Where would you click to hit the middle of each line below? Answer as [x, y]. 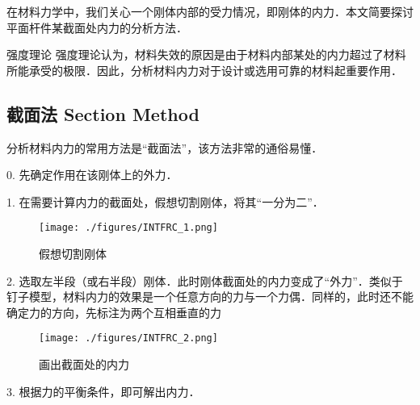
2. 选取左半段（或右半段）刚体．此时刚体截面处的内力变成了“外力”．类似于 [205, 280]
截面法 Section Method [103, 113]
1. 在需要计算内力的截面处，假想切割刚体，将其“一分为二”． [165, 201]
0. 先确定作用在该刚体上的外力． [92, 175]
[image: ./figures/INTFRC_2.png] [128, 338]
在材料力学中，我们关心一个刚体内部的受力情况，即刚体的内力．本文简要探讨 [210, 11]
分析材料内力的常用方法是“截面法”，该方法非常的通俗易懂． [165, 147]
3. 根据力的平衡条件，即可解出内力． [103, 391]
